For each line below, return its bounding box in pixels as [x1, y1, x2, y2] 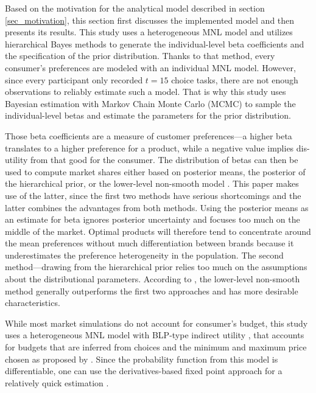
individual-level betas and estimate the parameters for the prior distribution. [5, 109, 291, 122]
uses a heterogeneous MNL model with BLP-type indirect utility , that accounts [5, 329, 304, 341]
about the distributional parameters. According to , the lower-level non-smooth [5, 273, 300, 285]
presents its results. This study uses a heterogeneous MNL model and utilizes [5, 26, 293, 38]
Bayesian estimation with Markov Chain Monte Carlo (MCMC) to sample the [5, 97, 296, 110]
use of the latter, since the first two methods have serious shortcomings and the [5, 189, 301, 201]
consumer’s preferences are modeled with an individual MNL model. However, [5, 61, 296, 74]
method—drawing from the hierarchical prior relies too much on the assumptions [5, 260, 307, 273]
